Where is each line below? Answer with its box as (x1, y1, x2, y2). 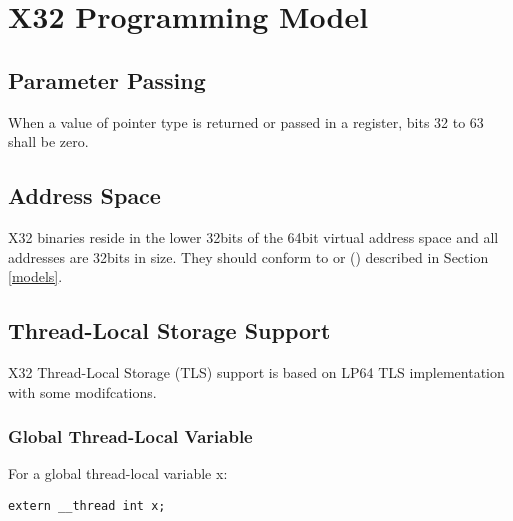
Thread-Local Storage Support (8, 315, 331, 346)
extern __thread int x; (8, 498, 166, 513)
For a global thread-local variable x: (8, 463, 228, 484)
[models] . (8, 266, 63, 287)
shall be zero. (8, 131, 89, 152)
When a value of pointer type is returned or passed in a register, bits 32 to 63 (8, 111, 484, 132)
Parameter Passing (8, 64, 206, 95)
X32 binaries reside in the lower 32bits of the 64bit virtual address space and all (8, 226, 499, 247)
